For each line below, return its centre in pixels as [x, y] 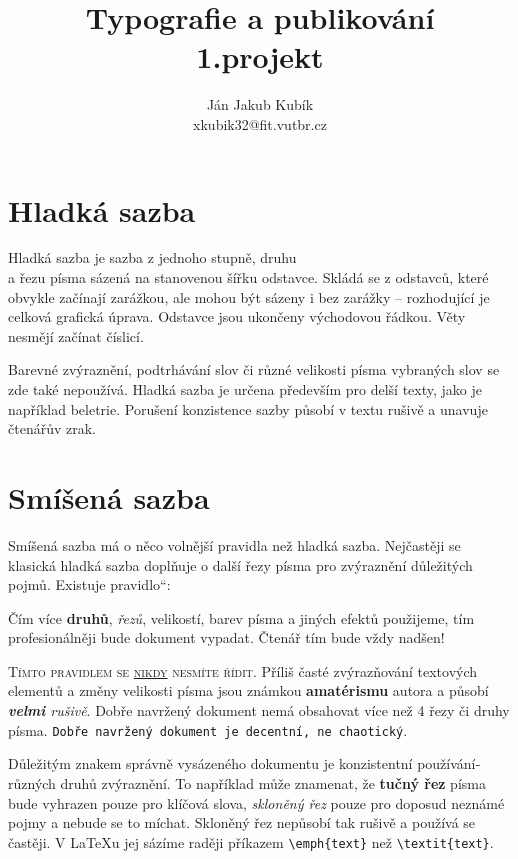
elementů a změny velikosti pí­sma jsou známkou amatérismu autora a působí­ [248, 690]
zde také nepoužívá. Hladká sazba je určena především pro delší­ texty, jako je [245, 389]
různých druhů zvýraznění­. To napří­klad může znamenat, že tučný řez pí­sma [247, 782]
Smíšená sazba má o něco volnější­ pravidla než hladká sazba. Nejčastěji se [234, 544]
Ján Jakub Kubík [260, 104]
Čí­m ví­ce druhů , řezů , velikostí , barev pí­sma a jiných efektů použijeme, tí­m [241, 617]
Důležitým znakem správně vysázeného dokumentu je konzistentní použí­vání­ [244, 763]
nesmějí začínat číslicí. [76, 335]
